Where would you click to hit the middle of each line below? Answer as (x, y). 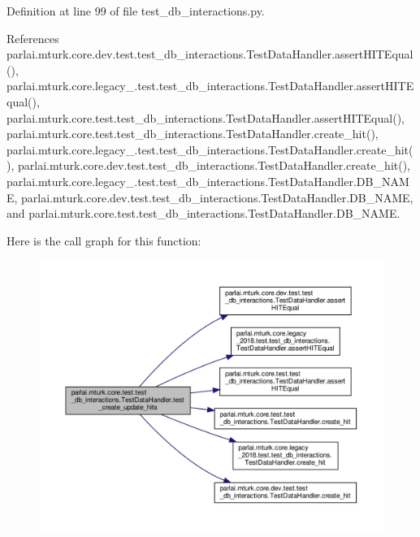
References (33, 38)
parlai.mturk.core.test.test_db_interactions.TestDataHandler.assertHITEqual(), (206, 117)
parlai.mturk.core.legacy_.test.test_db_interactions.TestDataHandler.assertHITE (210, 86)
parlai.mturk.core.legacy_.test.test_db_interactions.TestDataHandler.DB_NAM (208, 181)
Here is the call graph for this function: (104, 240)
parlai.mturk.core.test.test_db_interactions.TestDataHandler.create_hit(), (193, 134)
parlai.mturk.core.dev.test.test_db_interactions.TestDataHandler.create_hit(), (214, 165)
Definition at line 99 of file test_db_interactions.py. (136, 11)
